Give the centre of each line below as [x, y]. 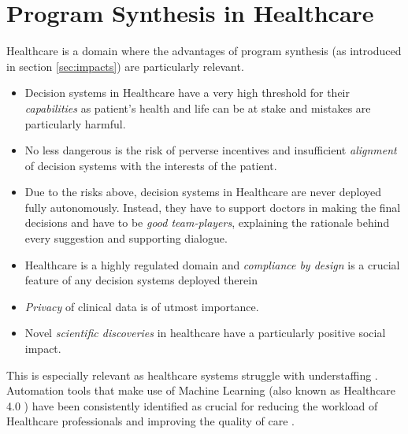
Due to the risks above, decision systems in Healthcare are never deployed [203, 192]
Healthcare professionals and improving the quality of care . [150, 421]
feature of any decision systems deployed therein [141, 280]
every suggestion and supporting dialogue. [126, 238]
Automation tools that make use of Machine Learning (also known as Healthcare [201, 390]
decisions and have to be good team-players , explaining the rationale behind [207, 223]
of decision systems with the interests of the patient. [151, 165]
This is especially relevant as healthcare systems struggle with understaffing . [192, 375]
